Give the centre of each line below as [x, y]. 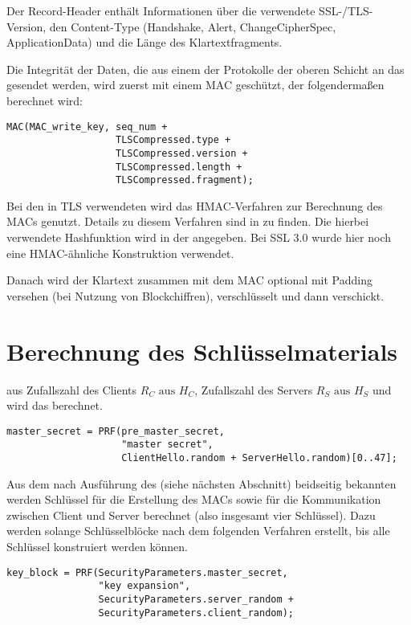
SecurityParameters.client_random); [196, 613]
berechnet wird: [45, 100]
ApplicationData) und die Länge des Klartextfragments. [144, 42]
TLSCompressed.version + [182, 153]
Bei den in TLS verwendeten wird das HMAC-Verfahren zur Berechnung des [195, 205]
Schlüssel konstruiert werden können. [97, 547]
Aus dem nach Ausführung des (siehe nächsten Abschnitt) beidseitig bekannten [201, 483]
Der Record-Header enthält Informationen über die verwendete [161, 10]
